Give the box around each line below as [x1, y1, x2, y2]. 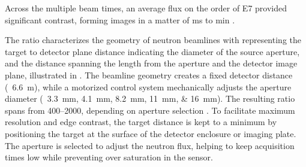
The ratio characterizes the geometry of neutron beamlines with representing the [5, 34, 301, 46]
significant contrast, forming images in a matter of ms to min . [5, 13, 235, 26]
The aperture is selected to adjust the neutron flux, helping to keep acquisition [5, 139, 295, 151]
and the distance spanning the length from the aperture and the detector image [5, 57, 298, 69]
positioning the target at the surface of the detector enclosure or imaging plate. [5, 127, 296, 139]
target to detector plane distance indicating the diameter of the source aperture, [5, 45, 300, 57]
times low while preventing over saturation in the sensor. [5, 151, 213, 163]
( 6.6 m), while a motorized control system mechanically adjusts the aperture [5, 80, 292, 93]
